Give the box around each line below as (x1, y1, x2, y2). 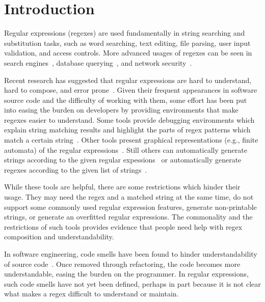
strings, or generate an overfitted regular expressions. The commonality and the (4, 211, 253, 222)
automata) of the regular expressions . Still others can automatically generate (4, 144, 247, 155)
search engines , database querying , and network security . (4, 57, 192, 68)
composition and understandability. (4, 231, 114, 242)
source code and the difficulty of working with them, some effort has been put (4, 94, 247, 105)
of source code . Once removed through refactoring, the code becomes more (4, 258, 241, 269)
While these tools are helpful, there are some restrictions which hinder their (4, 181, 241, 192)
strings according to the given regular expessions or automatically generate (4, 154, 242, 165)
